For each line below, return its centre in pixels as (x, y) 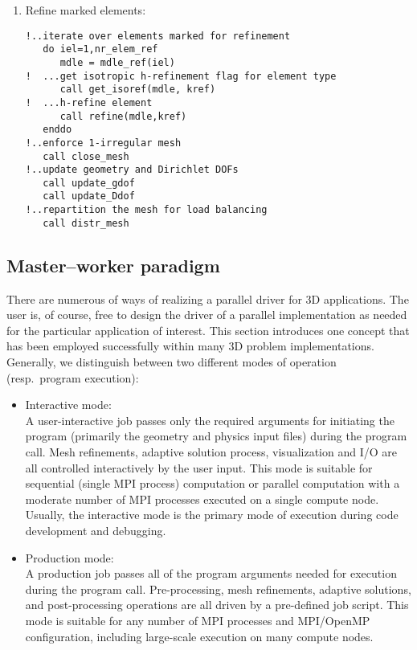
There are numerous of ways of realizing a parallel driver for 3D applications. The (208, 298)
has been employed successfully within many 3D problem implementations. (190, 346)
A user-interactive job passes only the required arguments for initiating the (210, 420)
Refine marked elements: (86, 10)
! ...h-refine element (89, 102)
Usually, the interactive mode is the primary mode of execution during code (212, 515)
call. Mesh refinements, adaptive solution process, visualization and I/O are (211, 451)
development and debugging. (96, 530)
